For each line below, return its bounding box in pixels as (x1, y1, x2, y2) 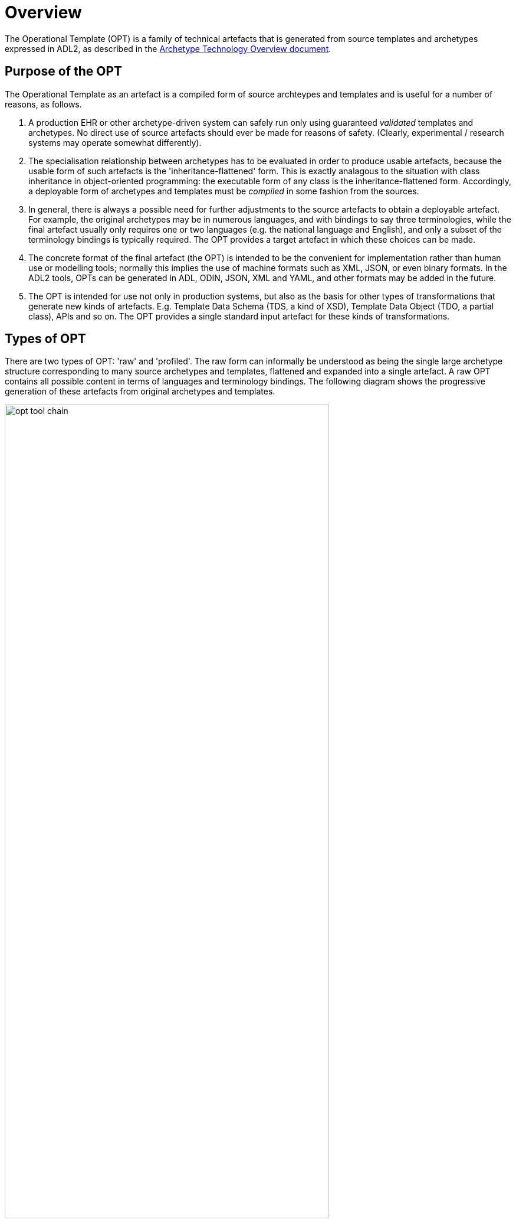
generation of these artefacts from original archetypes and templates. (5, 386, 275, 397)
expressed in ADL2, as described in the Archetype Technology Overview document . (5, 43, 331, 54)
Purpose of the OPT (5, 64, 123, 79)
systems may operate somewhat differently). (28, 137, 202, 148)
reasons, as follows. (5, 99, 82, 109)
